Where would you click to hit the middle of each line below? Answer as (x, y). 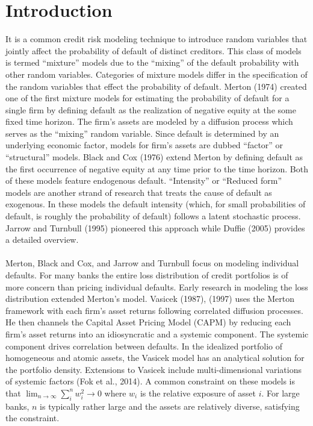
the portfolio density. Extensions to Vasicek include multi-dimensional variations (153, 369)
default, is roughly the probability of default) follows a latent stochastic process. (153, 216)
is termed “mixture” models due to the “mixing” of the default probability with (152, 62)
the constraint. (33, 418)
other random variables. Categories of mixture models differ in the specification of (156, 74)
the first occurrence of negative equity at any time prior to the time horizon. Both (157, 168)
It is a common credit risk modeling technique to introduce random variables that (156, 39)
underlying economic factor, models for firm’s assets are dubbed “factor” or (144, 145)
